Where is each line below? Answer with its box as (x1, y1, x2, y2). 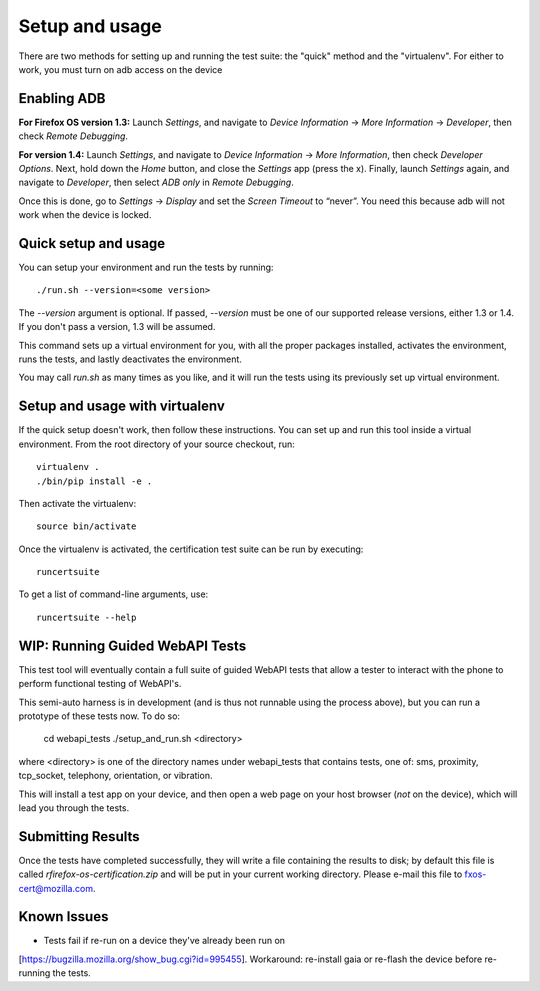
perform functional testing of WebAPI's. (18, 678, 182, 690)
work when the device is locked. (18, 209, 152, 221)
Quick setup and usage (18, 235, 166, 252)
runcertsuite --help (36, 611, 137, 623)
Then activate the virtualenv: (18, 497, 137, 509)
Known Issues (18, 908, 109, 925)
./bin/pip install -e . (36, 475, 153, 487)
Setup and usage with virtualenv (18, 398, 225, 415)
